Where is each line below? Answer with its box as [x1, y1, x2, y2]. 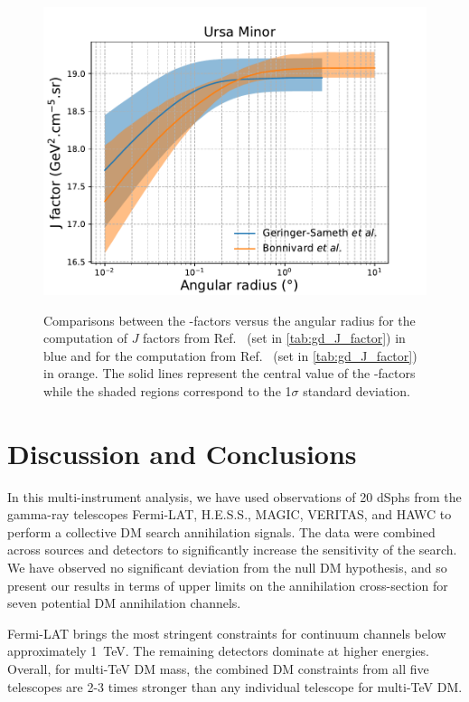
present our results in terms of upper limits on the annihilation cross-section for [7, 575, 448, 594]
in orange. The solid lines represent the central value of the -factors [43, 364, 416, 383]
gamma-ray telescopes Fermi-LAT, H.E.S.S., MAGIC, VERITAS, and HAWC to [7, 505, 452, 524]
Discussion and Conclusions [7, 434, 357, 471]
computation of [43, 328, 127, 347]
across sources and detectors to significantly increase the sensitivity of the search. [7, 540, 457, 559]
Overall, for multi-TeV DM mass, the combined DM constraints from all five [7, 659, 429, 678]
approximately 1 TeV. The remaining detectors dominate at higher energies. [7, 641, 430, 660]
